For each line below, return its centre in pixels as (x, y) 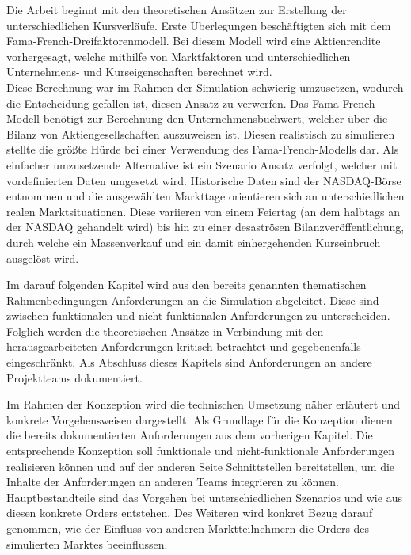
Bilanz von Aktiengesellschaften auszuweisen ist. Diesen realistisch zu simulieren (201, 133)
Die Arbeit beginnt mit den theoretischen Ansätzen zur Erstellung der (177, 10)
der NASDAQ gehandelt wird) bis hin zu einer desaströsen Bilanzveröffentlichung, (205, 227)
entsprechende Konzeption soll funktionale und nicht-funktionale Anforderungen (200, 451)
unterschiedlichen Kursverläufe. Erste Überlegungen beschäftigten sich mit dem (199, 25)
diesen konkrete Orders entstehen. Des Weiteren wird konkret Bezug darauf (190, 513)
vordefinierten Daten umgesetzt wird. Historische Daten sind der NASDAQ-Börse (204, 180)
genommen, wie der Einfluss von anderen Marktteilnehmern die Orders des (188, 528)
